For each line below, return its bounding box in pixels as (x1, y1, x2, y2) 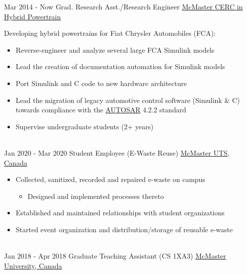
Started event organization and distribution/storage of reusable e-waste (15, 224, 233, 234)
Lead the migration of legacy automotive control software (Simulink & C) (15, 94, 240, 105)
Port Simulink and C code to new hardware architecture (15, 78, 187, 88)
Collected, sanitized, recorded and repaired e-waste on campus (15, 174, 205, 184)
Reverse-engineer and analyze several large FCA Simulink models (15, 44, 215, 55)
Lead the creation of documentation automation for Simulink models (15, 61, 225, 72)
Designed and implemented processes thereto (27, 190, 164, 201)
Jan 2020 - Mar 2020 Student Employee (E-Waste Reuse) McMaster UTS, (4, 147, 230, 158)
